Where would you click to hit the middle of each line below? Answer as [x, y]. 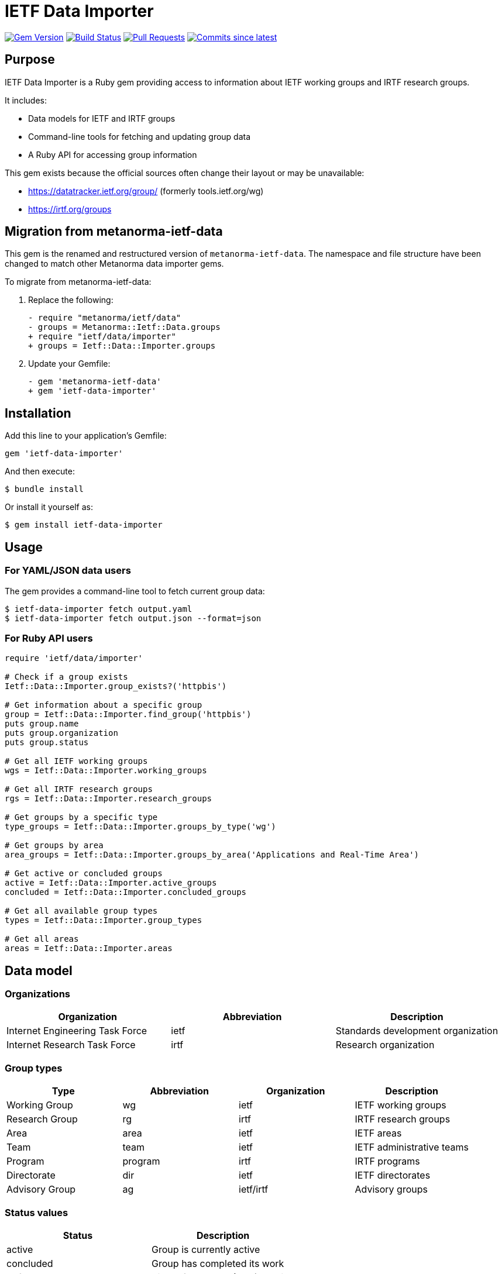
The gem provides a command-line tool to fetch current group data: [135, 591]
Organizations [37, 994]
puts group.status [47, 743]
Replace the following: [71, 300]
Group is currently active [206, 1249]
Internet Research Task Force [71, 1045]
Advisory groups [391, 1189]
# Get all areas [42, 939]
